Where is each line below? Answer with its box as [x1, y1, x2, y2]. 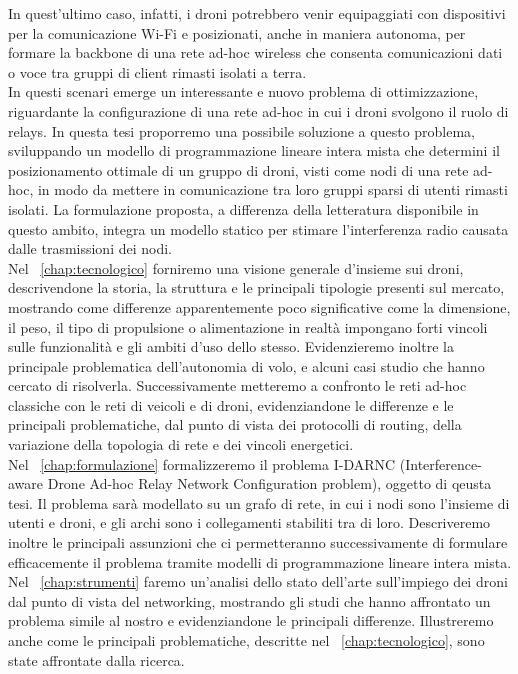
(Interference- [399, 453, 482, 474]
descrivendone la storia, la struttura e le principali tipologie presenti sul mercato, [8, 277, 505, 298]
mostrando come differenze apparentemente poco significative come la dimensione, [8, 296, 511, 317]
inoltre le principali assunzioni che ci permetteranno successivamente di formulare [8, 532, 508, 553]
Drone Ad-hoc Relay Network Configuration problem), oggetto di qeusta [47, 473, 492, 494]
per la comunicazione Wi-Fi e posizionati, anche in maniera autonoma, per [8, 22, 466, 43]
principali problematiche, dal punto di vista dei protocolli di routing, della [8, 414, 462, 435]
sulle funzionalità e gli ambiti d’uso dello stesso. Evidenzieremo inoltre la [8, 336, 454, 357]
